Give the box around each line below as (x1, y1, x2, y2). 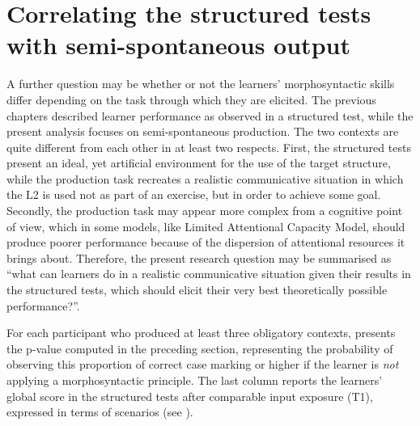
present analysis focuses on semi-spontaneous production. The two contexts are (6, 123, 399, 140)
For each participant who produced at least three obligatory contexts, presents (6, 324, 396, 341)
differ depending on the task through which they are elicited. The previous (6, 91, 376, 108)
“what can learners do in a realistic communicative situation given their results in (6, 265, 411, 282)
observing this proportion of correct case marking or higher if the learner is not (6, 356, 399, 373)
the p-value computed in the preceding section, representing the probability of (6, 340, 393, 356)
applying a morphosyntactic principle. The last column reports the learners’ (6, 372, 383, 388)
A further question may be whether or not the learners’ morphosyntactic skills (6, 75, 395, 92)
